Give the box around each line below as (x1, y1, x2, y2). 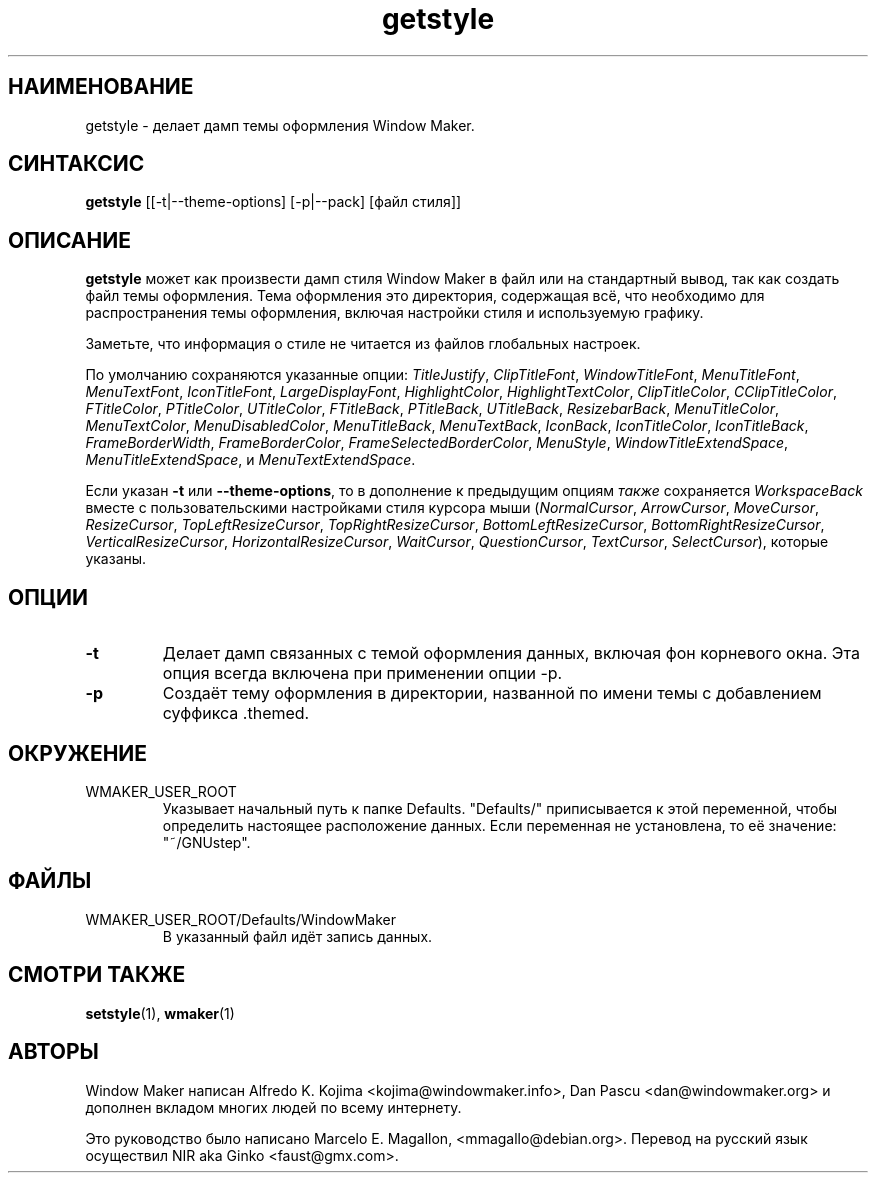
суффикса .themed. (162, 703, 310, 724)
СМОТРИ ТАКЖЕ (8, 962, 186, 988)
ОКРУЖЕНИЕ (8, 740, 148, 766)
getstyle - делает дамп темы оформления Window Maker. (85, 116, 475, 134)
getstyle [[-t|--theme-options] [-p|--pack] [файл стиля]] (85, 193, 462, 211)
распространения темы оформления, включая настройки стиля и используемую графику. (85, 304, 704, 322)
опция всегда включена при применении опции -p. (162, 663, 563, 684)
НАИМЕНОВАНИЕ (8, 74, 194, 100)
